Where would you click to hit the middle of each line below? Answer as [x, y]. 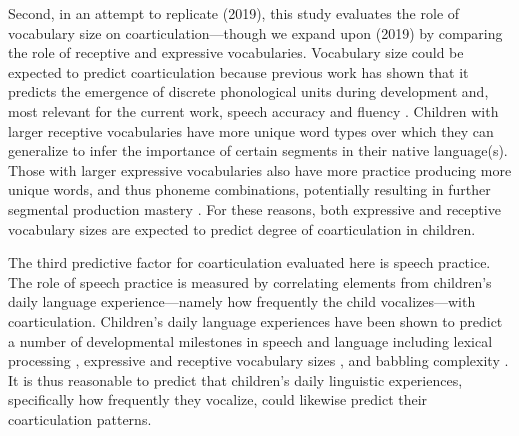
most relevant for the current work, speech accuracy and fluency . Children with [253, 110]
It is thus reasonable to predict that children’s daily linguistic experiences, [235, 379]
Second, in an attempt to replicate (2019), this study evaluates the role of [234, 13]
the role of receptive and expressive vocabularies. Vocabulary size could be [236, 52]
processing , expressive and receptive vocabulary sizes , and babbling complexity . [258, 360]
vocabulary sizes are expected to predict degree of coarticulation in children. [242, 228]
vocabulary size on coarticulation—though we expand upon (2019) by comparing [255, 32]
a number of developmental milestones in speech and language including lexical [250, 340]
